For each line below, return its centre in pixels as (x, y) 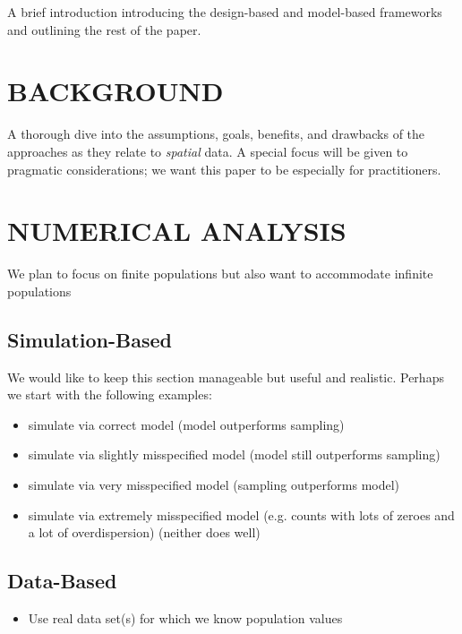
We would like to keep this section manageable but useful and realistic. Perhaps (226, 377)
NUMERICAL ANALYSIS (177, 231)
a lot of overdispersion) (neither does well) (144, 532)
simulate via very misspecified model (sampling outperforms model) (214, 484)
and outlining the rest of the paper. (104, 29)
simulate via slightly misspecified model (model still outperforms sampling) (234, 454)
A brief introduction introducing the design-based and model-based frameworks (225, 12)
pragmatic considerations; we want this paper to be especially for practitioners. (224, 169)
